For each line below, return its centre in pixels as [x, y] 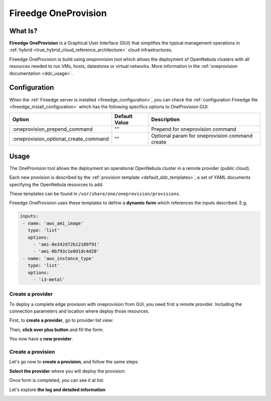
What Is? [23, 31]
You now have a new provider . [41, 339]
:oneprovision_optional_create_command [60, 139]
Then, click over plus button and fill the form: [56, 330]
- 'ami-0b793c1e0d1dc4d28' [66, 252]
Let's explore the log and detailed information [57, 389]
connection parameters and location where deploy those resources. [80, 311]
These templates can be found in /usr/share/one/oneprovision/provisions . [95, 194]
